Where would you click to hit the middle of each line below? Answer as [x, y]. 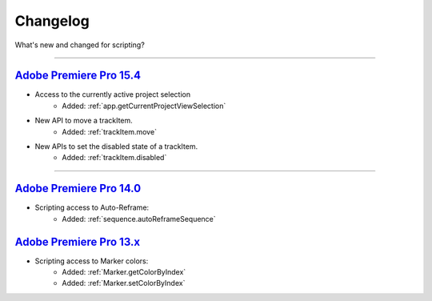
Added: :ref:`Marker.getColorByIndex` [124, 272]
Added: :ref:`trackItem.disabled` [114, 158]
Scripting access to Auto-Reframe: [92, 207]
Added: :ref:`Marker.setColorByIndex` [124, 283]
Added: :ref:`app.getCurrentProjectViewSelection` [144, 106]
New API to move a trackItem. [84, 121]
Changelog [52, 21]
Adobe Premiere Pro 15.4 [78, 76]
